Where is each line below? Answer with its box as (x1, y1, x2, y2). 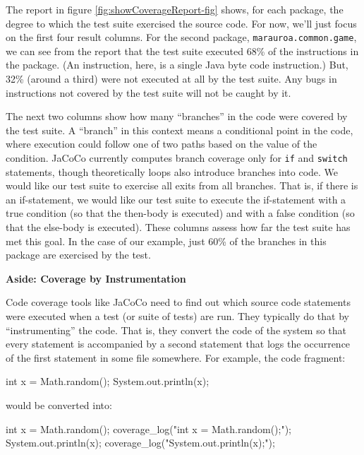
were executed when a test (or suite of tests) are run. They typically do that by (6, 309, 349, 323)
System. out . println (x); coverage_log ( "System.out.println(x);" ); (6, 435, 275, 450)
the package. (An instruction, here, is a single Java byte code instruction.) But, (6, 57, 348, 72)
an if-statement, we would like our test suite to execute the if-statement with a (6, 191, 346, 206)
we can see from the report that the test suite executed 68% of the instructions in (6, 43, 359, 58)
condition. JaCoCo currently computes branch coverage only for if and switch (6, 150, 348, 165)
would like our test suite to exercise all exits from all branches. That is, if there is (6, 178, 358, 193)
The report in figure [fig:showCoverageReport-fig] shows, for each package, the (6, 2, 344, 16)
